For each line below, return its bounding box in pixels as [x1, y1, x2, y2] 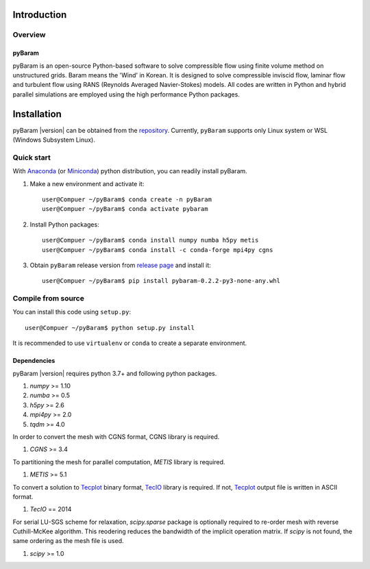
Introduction [12, 9, 67, 21]
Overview [12, 30, 46, 40]
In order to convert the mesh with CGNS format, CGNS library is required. [12, 432, 220, 441]
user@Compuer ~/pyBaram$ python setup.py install [25, 324, 195, 331]
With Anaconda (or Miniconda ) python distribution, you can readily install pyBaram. [12, 167, 248, 175]
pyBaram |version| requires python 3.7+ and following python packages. [12, 369, 217, 377]
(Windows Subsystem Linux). [12, 136, 95, 144]
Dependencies [12, 357, 56, 365]
